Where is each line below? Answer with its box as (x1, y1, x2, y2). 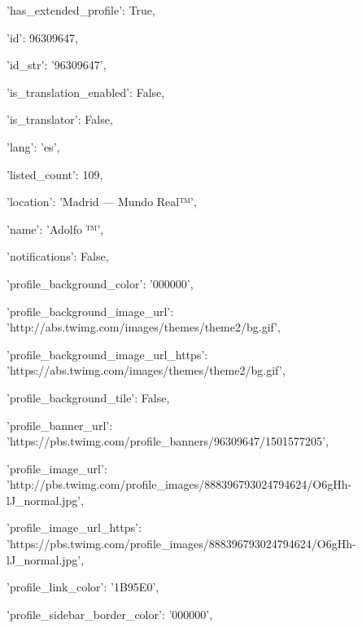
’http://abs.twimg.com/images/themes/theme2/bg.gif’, (7, 318, 281, 336)
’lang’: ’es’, (7, 138, 60, 155)
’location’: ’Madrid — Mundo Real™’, (7, 193, 197, 210)
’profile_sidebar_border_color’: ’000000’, (7, 605, 213, 622)
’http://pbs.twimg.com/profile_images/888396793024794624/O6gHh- (7, 476, 352, 493)
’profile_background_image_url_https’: (7, 345, 208, 362)
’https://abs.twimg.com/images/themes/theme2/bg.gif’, (7, 362, 286, 379)
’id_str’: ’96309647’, (7, 56, 107, 73)
